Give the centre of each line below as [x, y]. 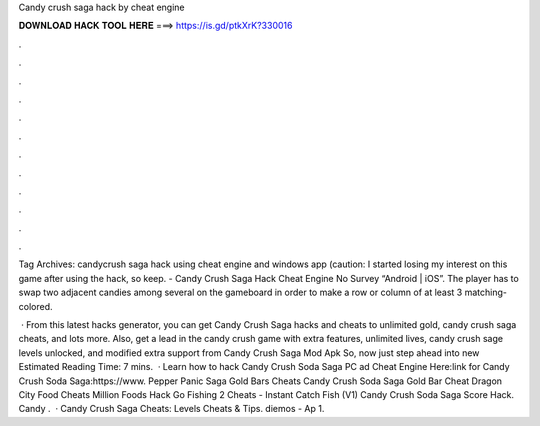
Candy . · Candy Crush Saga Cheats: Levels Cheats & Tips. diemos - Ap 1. [171, 409]
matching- [485, 292]
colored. [35, 306]
